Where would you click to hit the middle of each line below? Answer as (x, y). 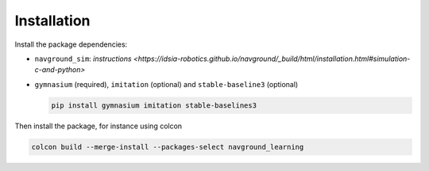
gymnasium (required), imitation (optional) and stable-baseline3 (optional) (166, 84)
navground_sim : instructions (83, 59)
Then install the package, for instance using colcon (99, 126)
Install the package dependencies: (71, 44)
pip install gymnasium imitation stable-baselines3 (154, 105)
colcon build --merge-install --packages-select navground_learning (168, 147)
